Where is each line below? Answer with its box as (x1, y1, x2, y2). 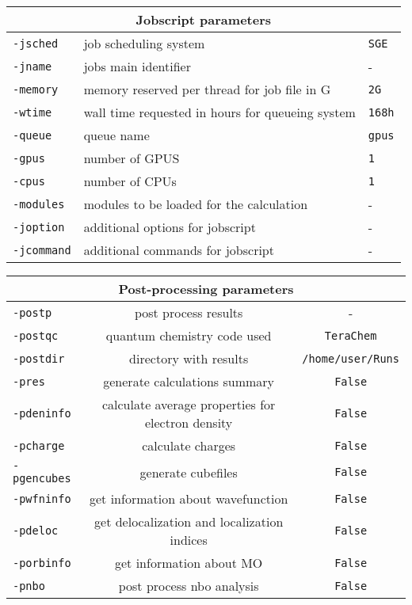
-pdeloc (13, 524, 59, 537)
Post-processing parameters (118, 280, 294, 298)
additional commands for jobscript (83, 241, 274, 259)
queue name (83, 126, 150, 144)
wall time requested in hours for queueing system (83, 103, 356, 121)
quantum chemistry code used (105, 326, 272, 344)
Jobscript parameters (135, 10, 271, 29)
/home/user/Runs (302, 352, 399, 365)
